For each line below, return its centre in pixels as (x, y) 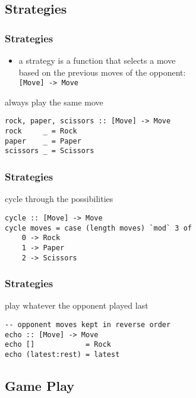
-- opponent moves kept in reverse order (88, 324)
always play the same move (54, 102)
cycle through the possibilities (59, 199)
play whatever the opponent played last (77, 305)
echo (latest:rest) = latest (62, 354)
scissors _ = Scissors (50, 151)
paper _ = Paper (43, 141)
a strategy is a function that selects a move (97, 60)
